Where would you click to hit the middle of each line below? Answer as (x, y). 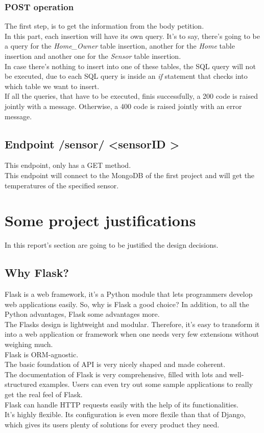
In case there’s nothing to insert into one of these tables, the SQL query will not (130, 66)
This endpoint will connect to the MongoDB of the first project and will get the (130, 175)
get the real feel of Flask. (44, 394)
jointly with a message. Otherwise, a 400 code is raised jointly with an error (123, 106)
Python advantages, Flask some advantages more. (82, 314)
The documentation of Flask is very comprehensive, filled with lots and (116, 374)
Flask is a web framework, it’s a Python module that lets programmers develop (129, 294)
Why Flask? (37, 273)
